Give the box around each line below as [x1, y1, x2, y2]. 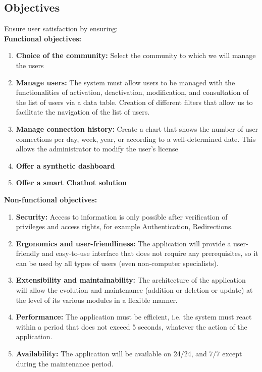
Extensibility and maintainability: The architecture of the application [16, 275, 246, 285]
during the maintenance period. [16, 358, 114, 368]
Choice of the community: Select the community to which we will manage [16, 50, 256, 61]
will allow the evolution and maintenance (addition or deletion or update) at [16, 285, 253, 295]
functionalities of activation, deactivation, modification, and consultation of [16, 87, 249, 97]
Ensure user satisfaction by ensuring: [4, 23, 118, 34]
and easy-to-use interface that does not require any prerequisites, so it [42, 248, 258, 258]
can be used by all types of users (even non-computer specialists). [16, 257, 219, 268]
